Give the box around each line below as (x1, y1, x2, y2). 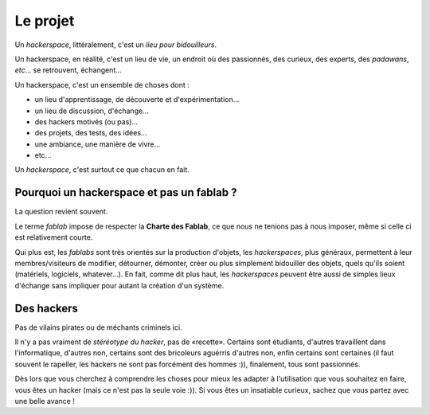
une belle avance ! (14, 396, 75, 405)
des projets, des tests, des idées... (34, 128, 147, 138)
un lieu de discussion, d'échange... (34, 106, 149, 115)
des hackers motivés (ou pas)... (34, 116, 139, 127)
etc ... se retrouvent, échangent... (14, 65, 123, 75)
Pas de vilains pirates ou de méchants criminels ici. (14, 323, 182, 332)
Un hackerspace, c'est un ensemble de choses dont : (14, 80, 190, 89)
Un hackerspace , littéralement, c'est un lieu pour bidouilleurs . (14, 40, 217, 49)
